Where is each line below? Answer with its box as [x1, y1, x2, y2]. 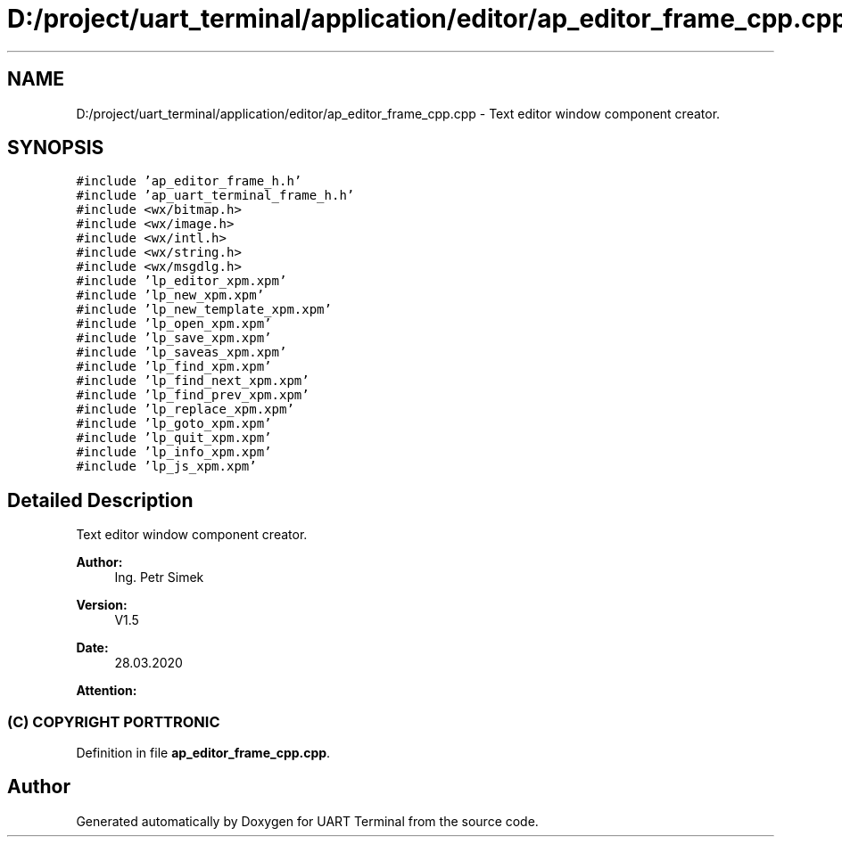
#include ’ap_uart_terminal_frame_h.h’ [76, 188, 355, 203]
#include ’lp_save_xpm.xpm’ [76, 331, 272, 346]
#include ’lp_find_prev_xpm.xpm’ [76, 388, 310, 403]
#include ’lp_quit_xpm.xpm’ [76, 430, 272, 446]
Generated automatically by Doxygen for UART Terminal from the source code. [76, 813, 539, 829]
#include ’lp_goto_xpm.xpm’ [76, 416, 272, 431]
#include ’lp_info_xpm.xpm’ [76, 445, 272, 460]
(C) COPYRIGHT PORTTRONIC [7, 712, 220, 731]
